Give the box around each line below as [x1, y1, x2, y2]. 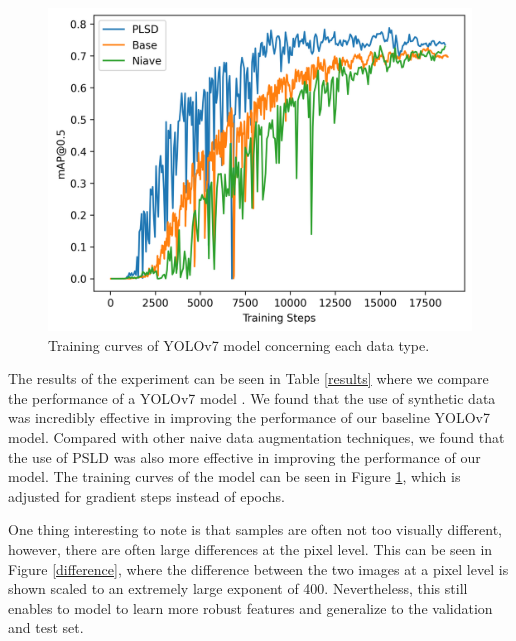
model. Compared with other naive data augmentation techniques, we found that [8, 426, 505, 447]
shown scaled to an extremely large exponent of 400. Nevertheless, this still [8, 578, 468, 599]
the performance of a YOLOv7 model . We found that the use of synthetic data [8, 387, 496, 408]
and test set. [8, 617, 84, 638]
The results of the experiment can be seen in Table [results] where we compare [8, 368, 489, 389]
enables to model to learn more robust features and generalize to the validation [8, 597, 493, 618]
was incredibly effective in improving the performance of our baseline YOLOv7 [8, 407, 490, 428]
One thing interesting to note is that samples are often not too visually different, [8, 519, 503, 540]
